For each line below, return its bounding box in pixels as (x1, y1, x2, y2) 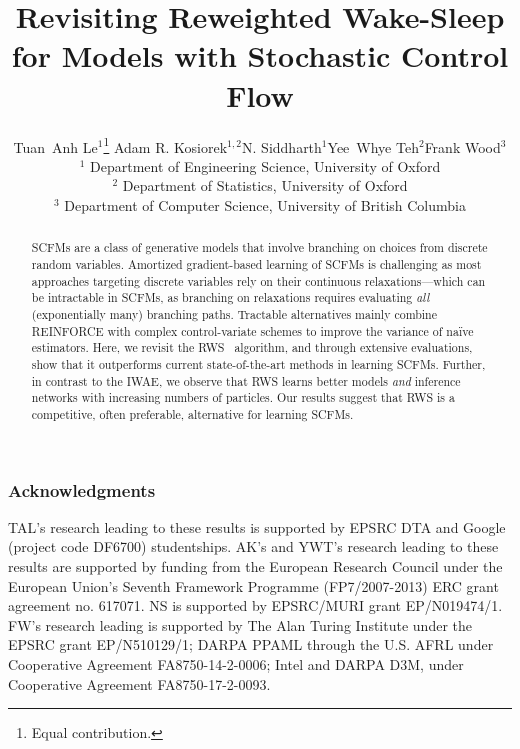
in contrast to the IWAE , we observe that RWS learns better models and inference (31, 372, 461, 389)
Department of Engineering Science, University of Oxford (90, 155, 441, 176)
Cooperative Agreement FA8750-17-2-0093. (8, 673, 271, 694)
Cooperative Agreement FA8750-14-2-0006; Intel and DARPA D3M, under (8, 654, 464, 674)
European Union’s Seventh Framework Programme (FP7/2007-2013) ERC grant (8, 575, 499, 596)
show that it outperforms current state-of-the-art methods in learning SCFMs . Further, (31, 355, 486, 372)
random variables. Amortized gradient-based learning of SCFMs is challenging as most (31, 255, 482, 272)
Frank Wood (424, 136, 501, 157)
